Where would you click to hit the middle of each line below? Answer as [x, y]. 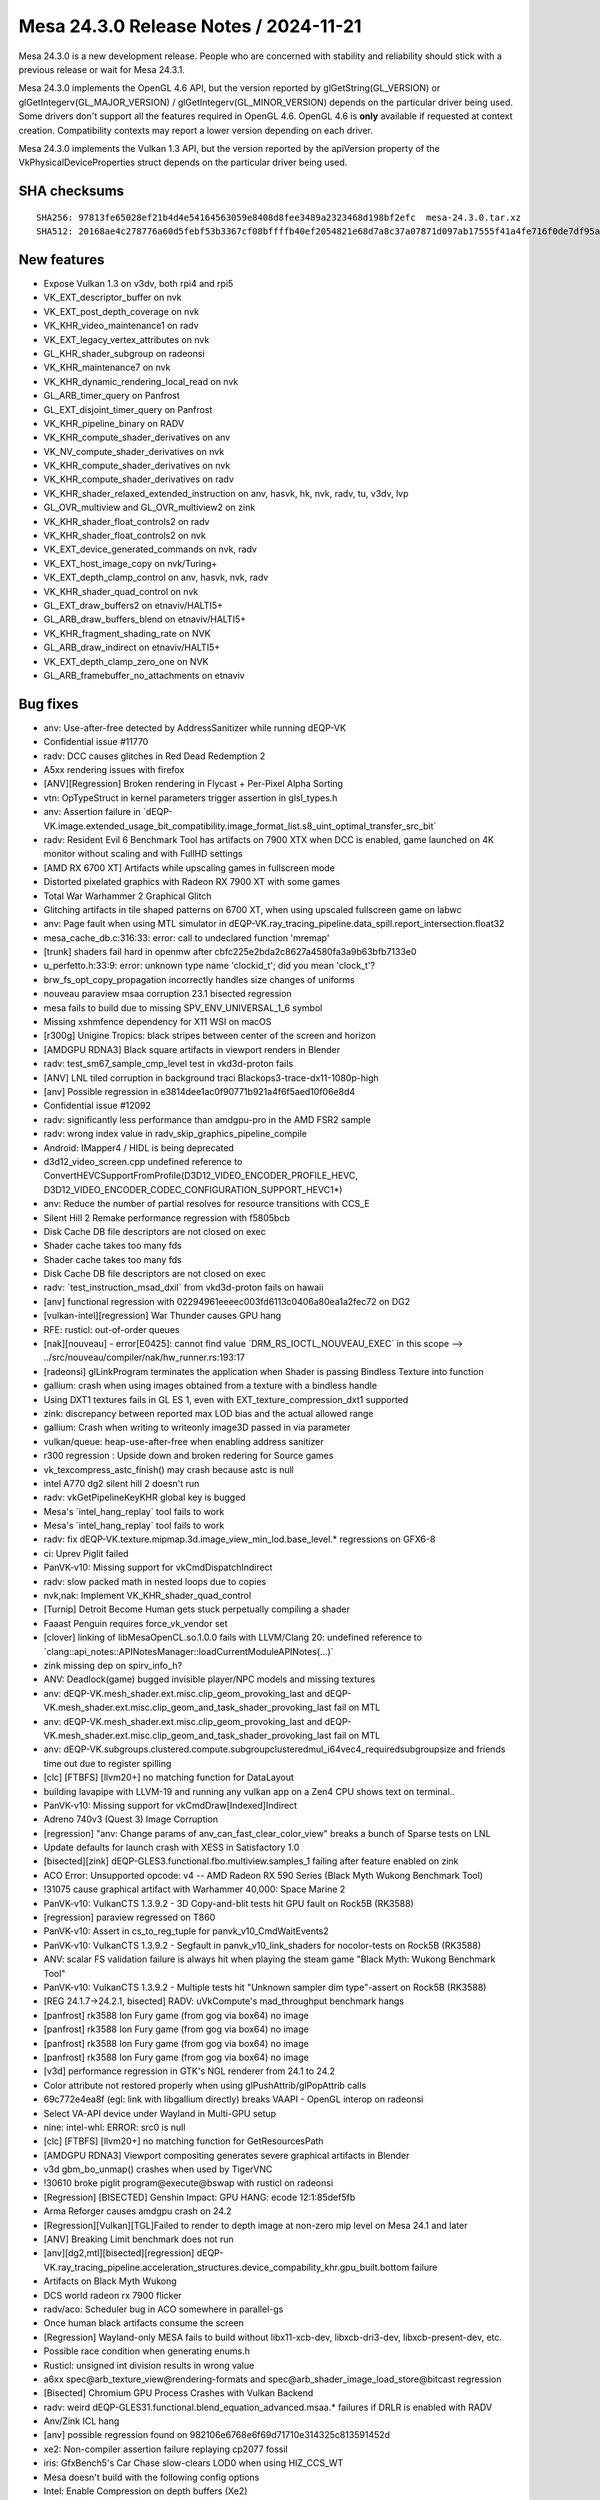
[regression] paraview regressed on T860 [129, 1917]
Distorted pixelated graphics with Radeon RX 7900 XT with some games [191, 882]
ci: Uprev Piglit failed [86, 1553]
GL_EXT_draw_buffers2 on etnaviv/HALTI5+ [133, 605]
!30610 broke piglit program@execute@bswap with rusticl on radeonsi [188, 2183]
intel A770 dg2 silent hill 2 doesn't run [121, 1483]
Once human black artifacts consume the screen [143, 2323]
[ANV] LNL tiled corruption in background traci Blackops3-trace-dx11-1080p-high [211, 1077]
